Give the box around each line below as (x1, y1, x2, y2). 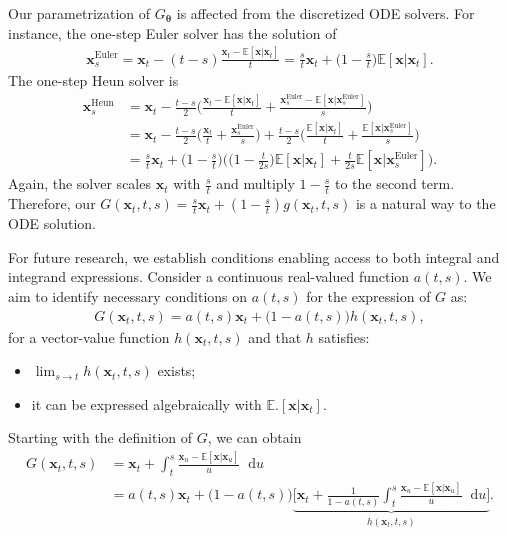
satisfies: (318, 326, 370, 347)
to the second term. (334, 173, 455, 194)
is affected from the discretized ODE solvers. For (176, 3, 475, 23)
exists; (157, 360, 196, 381)
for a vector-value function (8, 326, 170, 347)
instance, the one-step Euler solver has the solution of (8, 22, 337, 43)
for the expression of (306, 285, 431, 306)
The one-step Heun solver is (8, 70, 179, 91)
